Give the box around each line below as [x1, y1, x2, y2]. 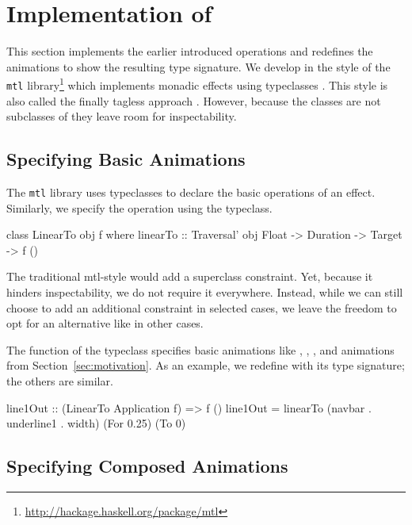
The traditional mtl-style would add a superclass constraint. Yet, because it [6, 268, 373, 285]
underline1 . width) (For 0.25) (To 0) [6, 415, 186, 431]
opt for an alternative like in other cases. [6, 315, 204, 331]
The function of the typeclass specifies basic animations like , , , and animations [6, 341, 395, 358]
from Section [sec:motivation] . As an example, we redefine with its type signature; [6, 357, 405, 374]
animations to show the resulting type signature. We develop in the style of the [6, 58, 391, 75]
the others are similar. [6, 373, 113, 389]
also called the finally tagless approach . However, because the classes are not [6, 92, 381, 109]
